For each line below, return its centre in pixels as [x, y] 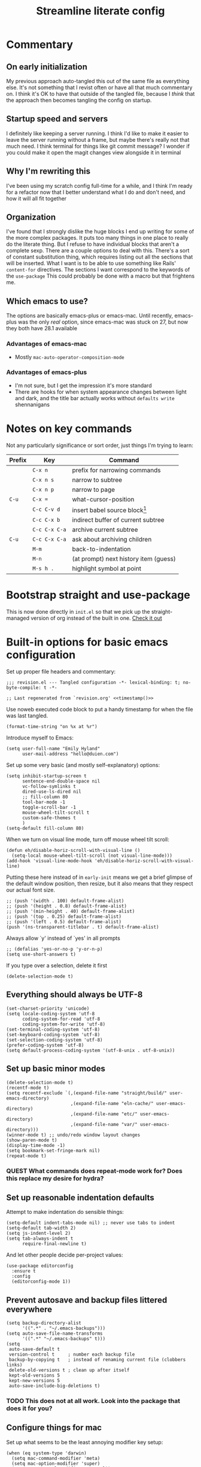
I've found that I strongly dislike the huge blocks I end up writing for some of [100, 232]
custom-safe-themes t [49, 818]
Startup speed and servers [57, 119]
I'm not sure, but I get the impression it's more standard [83, 385]
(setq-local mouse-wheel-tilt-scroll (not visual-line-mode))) [92, 856]
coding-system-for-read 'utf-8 [61, 1019]
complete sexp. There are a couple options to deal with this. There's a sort [98, 251]
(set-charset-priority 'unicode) [48, 1008]
